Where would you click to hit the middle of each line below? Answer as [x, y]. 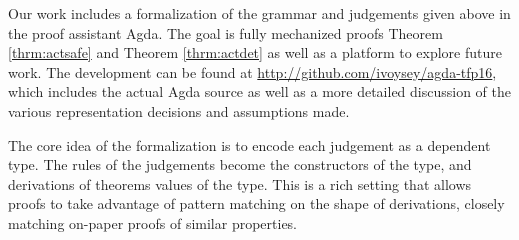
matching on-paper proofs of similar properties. [153, 222]
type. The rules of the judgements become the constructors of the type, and [240, 164]
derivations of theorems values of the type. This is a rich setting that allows [240, 183]
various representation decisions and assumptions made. [179, 110]
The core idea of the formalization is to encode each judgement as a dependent [249, 144]
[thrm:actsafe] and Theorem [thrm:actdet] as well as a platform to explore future [255, 52]
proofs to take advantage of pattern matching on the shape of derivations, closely [256, 203]
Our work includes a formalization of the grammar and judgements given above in [259, 13]
